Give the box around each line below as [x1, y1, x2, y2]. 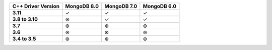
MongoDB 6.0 [143, 3, 177, 9]
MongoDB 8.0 [65, 3, 99, 9]
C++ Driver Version [12, 3, 60, 9]
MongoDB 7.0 [104, 3, 138, 9]
